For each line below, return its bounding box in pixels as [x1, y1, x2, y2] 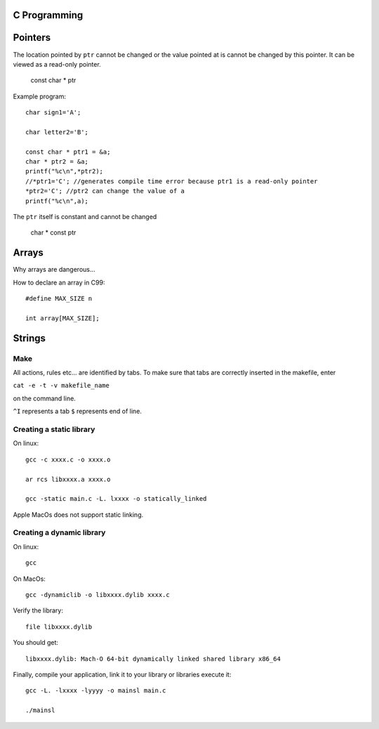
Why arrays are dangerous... [13, 265, 95, 274]
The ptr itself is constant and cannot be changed [13, 213, 157, 221]
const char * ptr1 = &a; [25, 147, 111, 156]
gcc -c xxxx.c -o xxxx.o [25, 455, 111, 464]
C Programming [13, 9, 84, 21]
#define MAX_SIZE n [25, 295, 93, 303]
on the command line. [13, 394, 77, 402]
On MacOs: [13, 574, 46, 583]
